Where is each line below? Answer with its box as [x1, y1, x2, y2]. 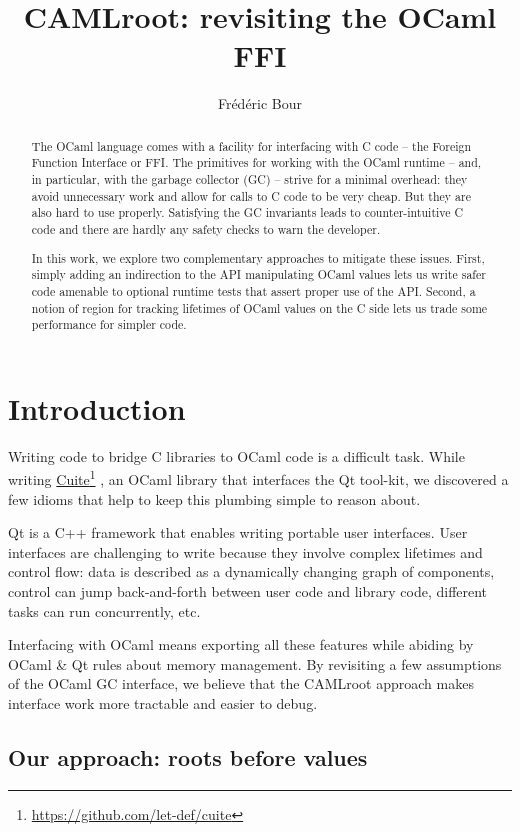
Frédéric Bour [217, 93, 303, 114]
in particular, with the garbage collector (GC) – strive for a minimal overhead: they [31, 171, 468, 188]
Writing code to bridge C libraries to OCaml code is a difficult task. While [8, 445, 465, 466]
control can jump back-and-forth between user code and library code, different [8, 580, 488, 601]
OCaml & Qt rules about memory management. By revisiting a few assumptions [8, 653, 502, 674]
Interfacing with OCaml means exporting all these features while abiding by [8, 634, 474, 655]
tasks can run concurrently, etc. [8, 600, 201, 621]
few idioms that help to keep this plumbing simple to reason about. [8, 488, 421, 509]
